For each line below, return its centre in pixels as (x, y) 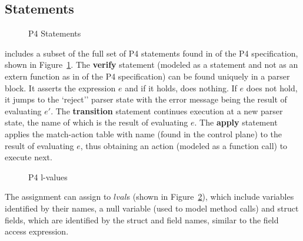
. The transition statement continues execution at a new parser (167, 110)
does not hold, (272, 88)
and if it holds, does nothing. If (181, 88)
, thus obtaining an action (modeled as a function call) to (184, 145)
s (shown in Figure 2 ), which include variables (210, 197)
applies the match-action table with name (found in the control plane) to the (144, 133)
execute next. (29, 157)
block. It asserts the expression (60, 88)
